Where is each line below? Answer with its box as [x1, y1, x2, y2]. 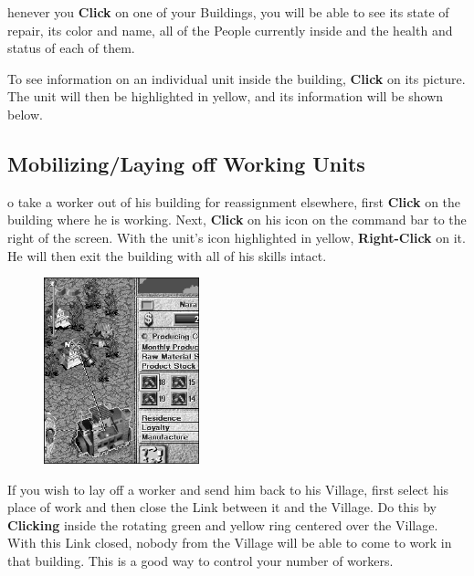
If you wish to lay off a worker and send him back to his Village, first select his [7, 479, 449, 498]
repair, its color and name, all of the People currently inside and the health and [7, 20, 453, 39]
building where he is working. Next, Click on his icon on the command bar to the [7, 210, 467, 229]
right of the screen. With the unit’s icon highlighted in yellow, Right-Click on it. [7, 227, 466, 246]
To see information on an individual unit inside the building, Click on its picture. [7, 68, 466, 88]
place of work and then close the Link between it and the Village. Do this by [7, 497, 437, 517]
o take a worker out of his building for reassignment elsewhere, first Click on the [7, 192, 461, 211]
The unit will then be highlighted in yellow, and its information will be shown [7, 87, 444, 106]
